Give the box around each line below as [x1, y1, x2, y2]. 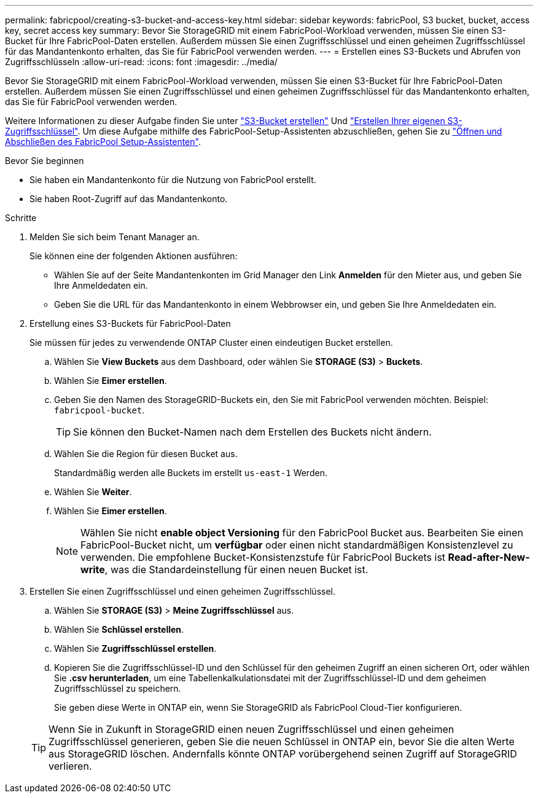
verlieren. [49, 760, 92, 772]
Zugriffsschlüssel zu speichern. [54, 683, 181, 694]
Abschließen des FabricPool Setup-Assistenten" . [5, 136, 201, 147]
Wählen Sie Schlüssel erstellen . [54, 624, 184, 635]
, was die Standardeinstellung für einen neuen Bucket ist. [104, 563, 368, 576]
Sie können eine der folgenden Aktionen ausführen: [29, 251, 238, 261]
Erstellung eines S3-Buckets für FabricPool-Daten [29, 318, 231, 329]
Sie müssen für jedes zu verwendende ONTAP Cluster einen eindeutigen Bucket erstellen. [29, 337, 393, 348]
